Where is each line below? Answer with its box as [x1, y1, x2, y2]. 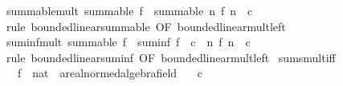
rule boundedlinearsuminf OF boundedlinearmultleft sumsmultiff [6, 49, 336, 65]
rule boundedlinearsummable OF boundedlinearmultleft [6, 18, 286, 34]
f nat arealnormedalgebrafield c [17, 64, 202, 81]
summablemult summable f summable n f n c [6, 2, 253, 18]
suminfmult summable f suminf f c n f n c [6, 33, 251, 50]
